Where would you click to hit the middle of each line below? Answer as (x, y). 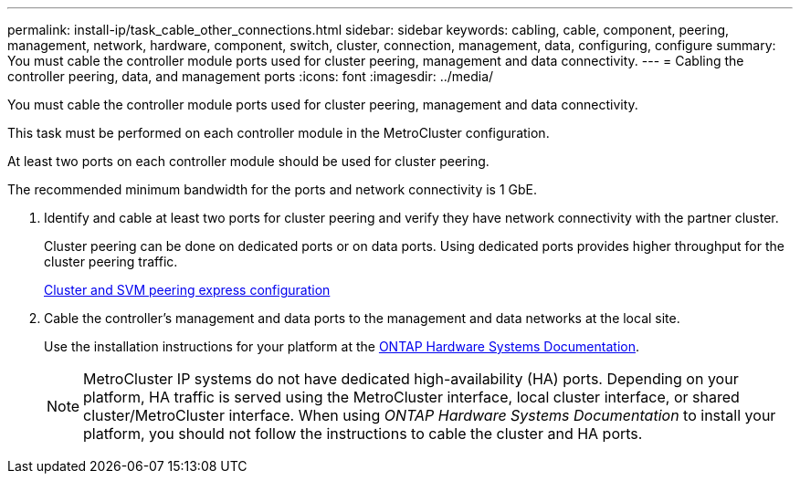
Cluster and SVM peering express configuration (187, 290)
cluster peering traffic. (111, 261)
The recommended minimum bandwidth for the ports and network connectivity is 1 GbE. (273, 189)
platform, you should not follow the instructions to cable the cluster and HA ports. (363, 434)
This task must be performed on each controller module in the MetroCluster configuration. (279, 133)
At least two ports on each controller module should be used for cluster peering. (248, 161)
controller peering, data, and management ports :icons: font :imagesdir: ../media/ (251, 76)
